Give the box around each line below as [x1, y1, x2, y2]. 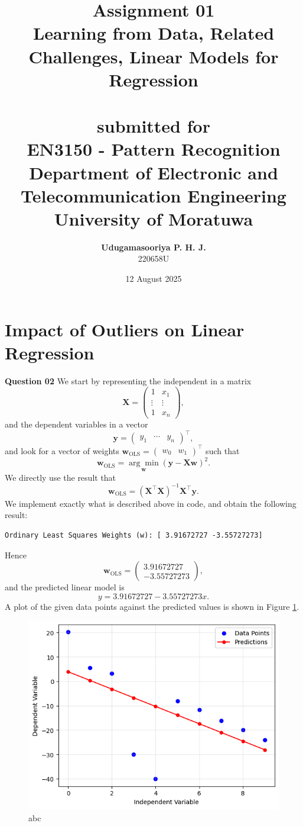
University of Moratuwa [54, 206, 253, 230]
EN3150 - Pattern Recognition [27, 137, 281, 161]
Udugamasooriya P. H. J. [101, 240, 206, 253]
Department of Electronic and [29, 160, 278, 184]
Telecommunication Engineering [21, 183, 286, 207]
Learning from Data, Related [32, 21, 275, 45]
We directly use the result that [5, 471, 116, 483]
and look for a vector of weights [5, 444, 119, 457]
